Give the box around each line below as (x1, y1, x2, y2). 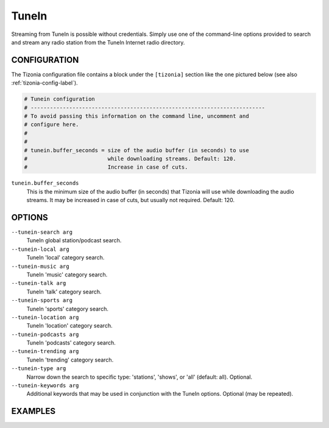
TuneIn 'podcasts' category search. (26, 339, 116, 346)
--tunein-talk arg (11, 280, 66, 287)
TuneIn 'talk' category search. (26, 288, 102, 295)
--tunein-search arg (11, 229, 73, 236)
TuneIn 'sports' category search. (26, 305, 109, 312)
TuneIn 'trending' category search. (26, 356, 114, 363)
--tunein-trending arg (11, 348, 79, 355)
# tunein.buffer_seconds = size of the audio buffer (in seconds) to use (24, 147, 249, 153)
